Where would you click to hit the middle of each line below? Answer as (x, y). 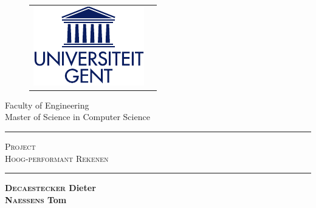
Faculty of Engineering (47, 105)
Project (20, 146)
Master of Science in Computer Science (77, 117)
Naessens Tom (36, 199)
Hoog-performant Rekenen (57, 158)
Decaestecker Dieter (50, 188)
